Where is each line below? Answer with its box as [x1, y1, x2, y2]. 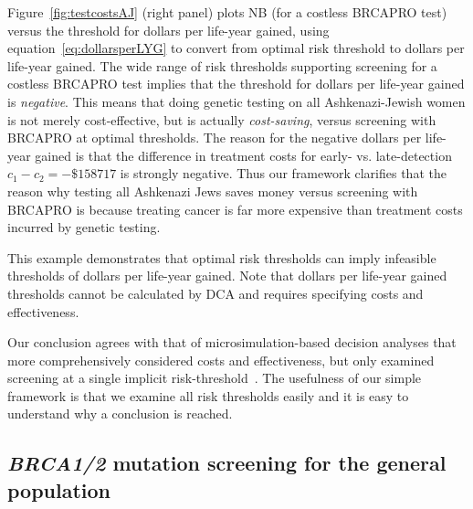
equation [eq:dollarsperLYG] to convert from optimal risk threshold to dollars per [7, 38, 465, 58]
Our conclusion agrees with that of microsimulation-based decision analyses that [7, 333, 457, 352]
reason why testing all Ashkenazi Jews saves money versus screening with [7, 181, 418, 200]
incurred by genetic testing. [7, 217, 161, 237]
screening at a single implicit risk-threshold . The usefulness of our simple [7, 368, 422, 387]
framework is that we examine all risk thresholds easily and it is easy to [7, 386, 409, 405]
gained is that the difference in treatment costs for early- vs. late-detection [35, 145, 452, 164]
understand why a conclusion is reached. [7, 404, 233, 423]
